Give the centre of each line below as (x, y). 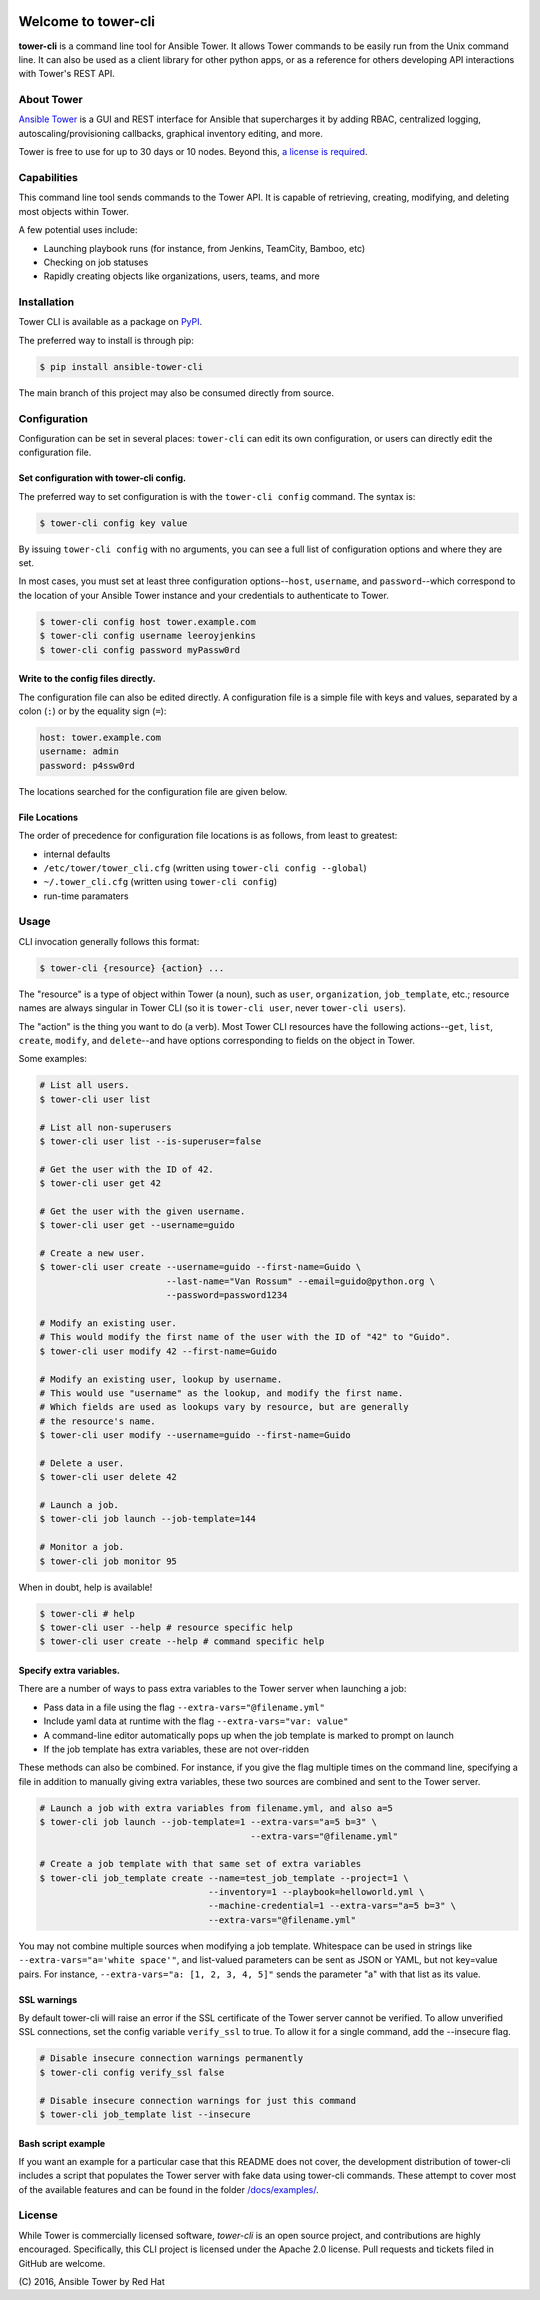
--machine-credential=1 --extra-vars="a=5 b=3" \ (332, 1906)
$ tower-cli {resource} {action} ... (132, 968)
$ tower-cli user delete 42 (108, 1477)
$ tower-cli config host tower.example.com (148, 621)
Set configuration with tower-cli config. (102, 478)
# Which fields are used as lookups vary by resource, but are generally (224, 1407)
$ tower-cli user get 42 (100, 1183)
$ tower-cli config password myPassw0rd (139, 649)
